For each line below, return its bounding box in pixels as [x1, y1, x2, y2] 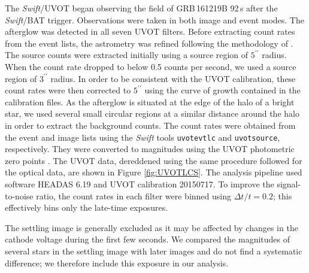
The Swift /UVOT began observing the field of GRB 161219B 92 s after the [5, 2, 278, 14]
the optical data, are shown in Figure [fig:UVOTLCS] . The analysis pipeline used [5, 166, 302, 178]
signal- [277, 177, 301, 190]
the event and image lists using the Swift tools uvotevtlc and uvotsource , [5, 131, 280, 143]
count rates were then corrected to [5, 84, 131, 96]
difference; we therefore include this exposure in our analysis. [5, 256, 229, 269]
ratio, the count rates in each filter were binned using [36, 189, 231, 202]
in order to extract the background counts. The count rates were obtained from [5, 119, 296, 131]
